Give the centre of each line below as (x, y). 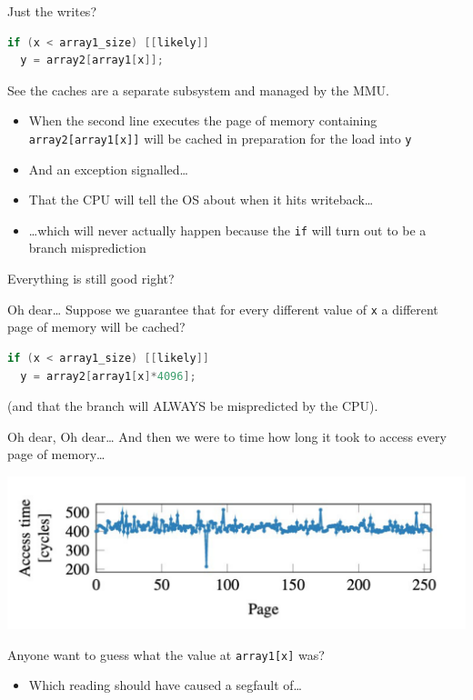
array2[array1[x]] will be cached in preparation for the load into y (220, 138)
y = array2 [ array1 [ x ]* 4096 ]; (108, 376)
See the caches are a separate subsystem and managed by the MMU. (199, 90)
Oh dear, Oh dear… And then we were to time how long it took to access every (227, 436)
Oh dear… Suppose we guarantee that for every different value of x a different (223, 309)
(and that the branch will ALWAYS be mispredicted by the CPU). (193, 406)
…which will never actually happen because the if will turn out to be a (227, 230)
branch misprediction (87, 248)
